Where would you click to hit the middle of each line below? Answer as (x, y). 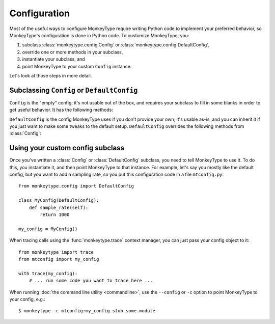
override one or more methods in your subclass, (73, 52)
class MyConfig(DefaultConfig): (59, 200)
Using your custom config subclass (67, 148)
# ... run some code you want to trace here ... (91, 281)
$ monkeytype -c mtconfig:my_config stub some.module (87, 311)
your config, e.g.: (28, 299)
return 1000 (55, 215)
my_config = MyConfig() (48, 229)
